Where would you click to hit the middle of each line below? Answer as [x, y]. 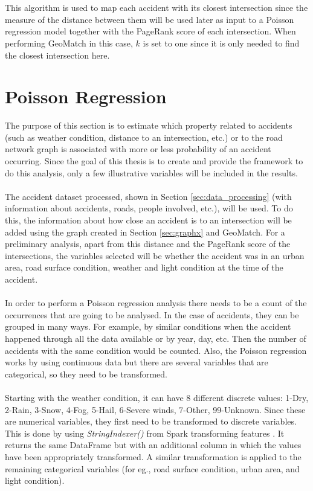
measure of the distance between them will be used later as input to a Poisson [150, 19]
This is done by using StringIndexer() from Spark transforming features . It [145, 433]
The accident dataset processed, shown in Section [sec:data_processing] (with [148, 196]
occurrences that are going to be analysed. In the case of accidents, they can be [152, 314]
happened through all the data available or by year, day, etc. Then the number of [156, 338]
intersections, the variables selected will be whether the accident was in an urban [155, 255]
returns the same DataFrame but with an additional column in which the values [153, 445]
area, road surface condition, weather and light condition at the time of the [144, 267]
